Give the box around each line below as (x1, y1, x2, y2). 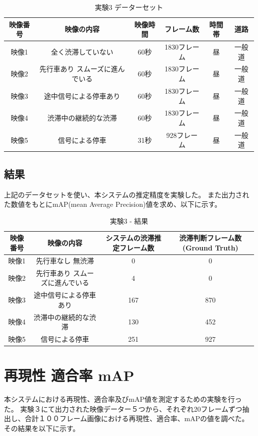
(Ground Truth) (182, 243, 239, 253)
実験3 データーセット (95, 2, 163, 12)
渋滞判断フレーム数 (179, 233, 242, 243)
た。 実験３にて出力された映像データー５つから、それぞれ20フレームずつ (4, 403, 243, 414)
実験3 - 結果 (110, 215, 148, 226)
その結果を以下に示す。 (4, 423, 80, 434)
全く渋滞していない (51, 46, 114, 57)
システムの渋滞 (106, 233, 154, 243)
